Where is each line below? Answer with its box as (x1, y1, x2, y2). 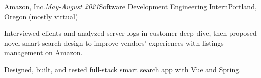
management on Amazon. (4, 47, 83, 58)
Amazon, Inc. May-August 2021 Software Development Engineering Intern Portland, (4, 1, 257, 11)
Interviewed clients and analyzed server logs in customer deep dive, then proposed (4, 28, 257, 38)
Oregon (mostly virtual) (4, 11, 78, 21)
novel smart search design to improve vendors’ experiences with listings (4, 37, 224, 48)
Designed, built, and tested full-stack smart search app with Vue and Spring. (4, 64, 241, 74)
